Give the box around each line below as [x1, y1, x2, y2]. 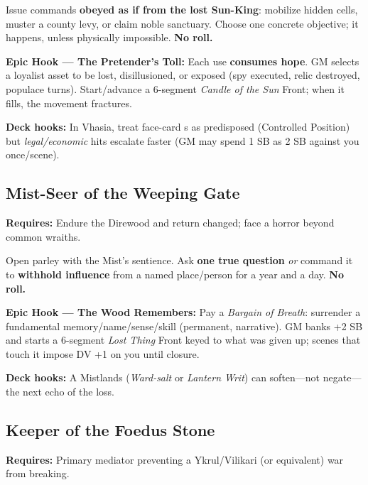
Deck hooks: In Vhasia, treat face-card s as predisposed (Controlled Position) [6, 119, 350, 134]
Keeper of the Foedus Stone [6, 419, 215, 441]
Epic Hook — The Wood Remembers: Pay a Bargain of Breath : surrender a [6, 305, 361, 320]
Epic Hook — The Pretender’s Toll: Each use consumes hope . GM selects [6, 53, 359, 68]
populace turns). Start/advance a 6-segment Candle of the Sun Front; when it [6, 81, 345, 96]
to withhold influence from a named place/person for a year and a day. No [6, 266, 345, 281]
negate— [323, 370, 362, 385]
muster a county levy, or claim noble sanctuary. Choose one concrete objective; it [6, 16, 359, 31]
